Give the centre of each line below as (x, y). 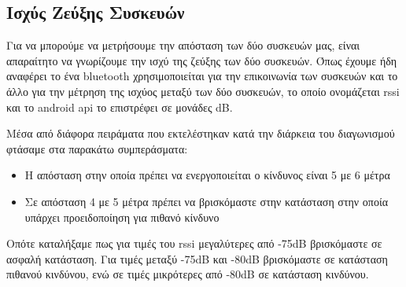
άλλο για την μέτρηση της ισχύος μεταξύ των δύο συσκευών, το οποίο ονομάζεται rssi (203, 91)
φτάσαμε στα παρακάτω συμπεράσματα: (97, 148)
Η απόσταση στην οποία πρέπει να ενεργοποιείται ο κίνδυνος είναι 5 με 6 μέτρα (207, 175)
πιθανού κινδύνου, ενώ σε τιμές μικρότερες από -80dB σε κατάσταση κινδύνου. (188, 274)
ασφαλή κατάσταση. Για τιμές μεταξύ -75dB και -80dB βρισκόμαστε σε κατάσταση (197, 258)
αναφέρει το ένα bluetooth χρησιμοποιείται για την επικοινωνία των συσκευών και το (202, 76)
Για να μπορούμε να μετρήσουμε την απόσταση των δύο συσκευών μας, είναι (183, 45)
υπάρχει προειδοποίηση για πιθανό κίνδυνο (122, 217)
